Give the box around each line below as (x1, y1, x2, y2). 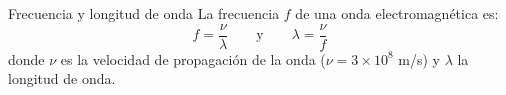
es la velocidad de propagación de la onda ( (60, 48, 326, 69)
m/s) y (398, 48, 440, 69)
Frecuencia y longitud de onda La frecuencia (8, 3, 280, 23)
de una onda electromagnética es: (295, 3, 499, 23)
